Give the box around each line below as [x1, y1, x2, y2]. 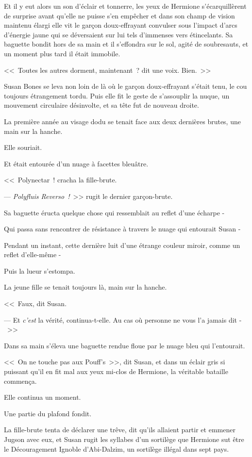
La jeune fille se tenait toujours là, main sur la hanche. [4, 282, 167, 292]
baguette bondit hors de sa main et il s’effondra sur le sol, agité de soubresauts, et [4, 39, 249, 49]
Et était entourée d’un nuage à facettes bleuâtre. [4, 158, 149, 168]
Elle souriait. [4, 142, 42, 152]
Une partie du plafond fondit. [4, 408, 92, 418]
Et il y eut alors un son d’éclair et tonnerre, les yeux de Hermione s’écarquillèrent [4, 1, 247, 11]
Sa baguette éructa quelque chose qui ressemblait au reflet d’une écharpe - [4, 207, 225, 217]
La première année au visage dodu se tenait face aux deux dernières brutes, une [4, 116, 241, 126]
